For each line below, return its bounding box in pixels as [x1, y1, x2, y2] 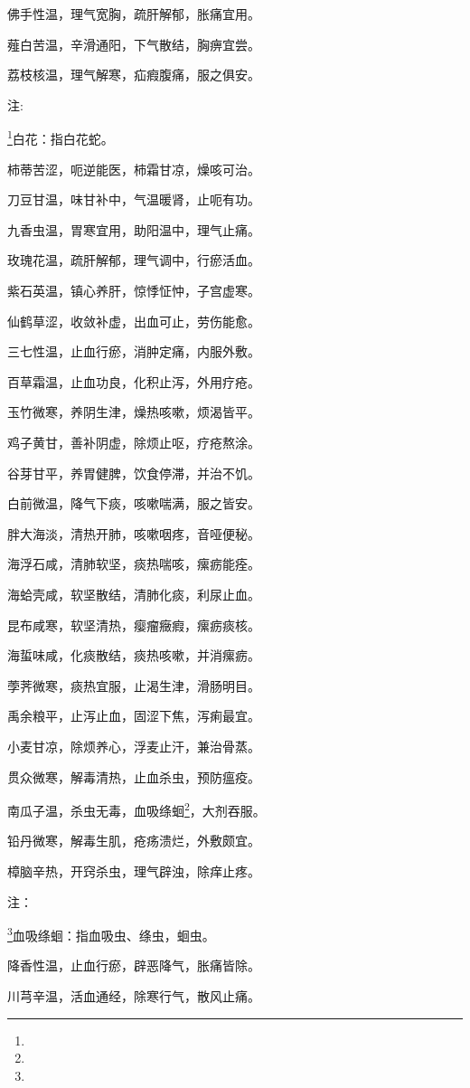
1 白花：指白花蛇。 [7, 127, 114, 148]
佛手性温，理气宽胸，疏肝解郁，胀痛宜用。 [7, 5, 260, 23]
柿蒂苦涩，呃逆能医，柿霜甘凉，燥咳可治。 [7, 159, 260, 178]
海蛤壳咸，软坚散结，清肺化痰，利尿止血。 [7, 584, 260, 603]
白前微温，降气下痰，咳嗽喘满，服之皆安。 [7, 494, 260, 513]
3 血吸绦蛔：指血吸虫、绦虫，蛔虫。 [7, 923, 215, 944]
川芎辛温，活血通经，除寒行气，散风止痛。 [7, 986, 260, 1005]
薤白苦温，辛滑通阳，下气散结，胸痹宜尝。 [7, 34, 260, 53]
